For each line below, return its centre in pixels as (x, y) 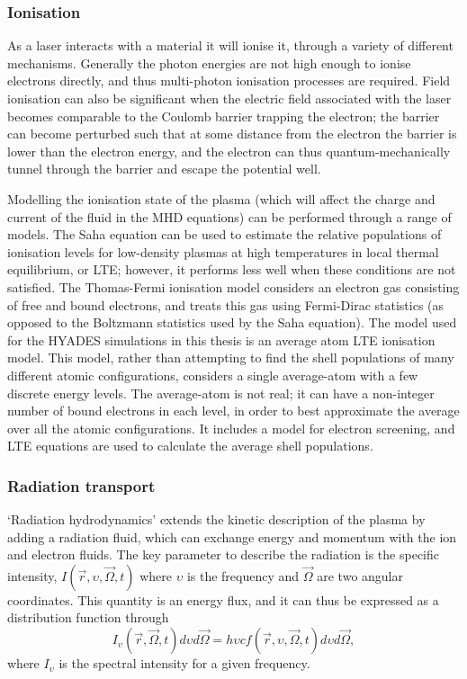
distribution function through (88, 617)
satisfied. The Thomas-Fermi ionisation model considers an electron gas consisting (233, 286)
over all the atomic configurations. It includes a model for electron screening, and (231, 428)
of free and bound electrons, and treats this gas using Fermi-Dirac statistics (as (226, 304)
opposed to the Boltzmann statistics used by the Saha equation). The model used (232, 322)
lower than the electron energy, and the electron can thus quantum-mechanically (229, 151)
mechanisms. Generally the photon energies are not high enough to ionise (209, 63)
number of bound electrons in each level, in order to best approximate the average (233, 411)
